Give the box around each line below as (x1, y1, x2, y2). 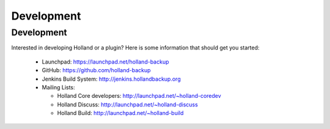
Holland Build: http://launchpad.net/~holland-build (57, 109, 184, 117)
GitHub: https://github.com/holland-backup (42, 67, 151, 74)
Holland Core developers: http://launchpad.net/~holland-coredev (57, 92, 221, 100)
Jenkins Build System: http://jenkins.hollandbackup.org (42, 75, 181, 83)
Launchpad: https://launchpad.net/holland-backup (42, 58, 169, 65)
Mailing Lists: (42, 83, 76, 91)
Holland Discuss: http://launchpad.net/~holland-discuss (57, 101, 198, 108)
